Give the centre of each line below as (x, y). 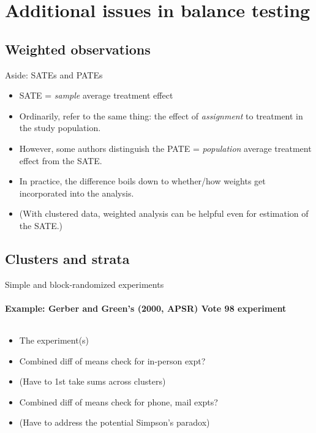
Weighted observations (78, 49)
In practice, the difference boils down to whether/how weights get (142, 181)
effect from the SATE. (61, 160)
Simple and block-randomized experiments (85, 284)
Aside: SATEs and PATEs (54, 74)
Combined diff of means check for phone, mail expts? (118, 401)
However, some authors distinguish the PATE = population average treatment (165, 148)
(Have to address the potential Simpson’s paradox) (115, 422)
